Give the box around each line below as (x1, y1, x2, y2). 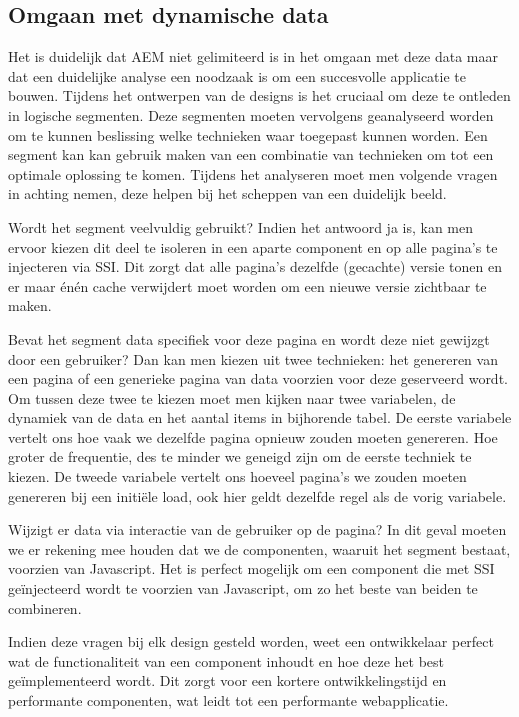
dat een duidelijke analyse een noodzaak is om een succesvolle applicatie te (8, 65, 466, 86)
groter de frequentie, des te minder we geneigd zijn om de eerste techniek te (8, 446, 472, 467)
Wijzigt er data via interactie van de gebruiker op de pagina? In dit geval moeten (8, 519, 507, 540)
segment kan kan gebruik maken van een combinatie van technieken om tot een (8, 144, 494, 165)
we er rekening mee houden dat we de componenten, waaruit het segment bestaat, (8, 538, 511, 559)
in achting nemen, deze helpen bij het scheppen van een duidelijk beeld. (8, 183, 447, 204)
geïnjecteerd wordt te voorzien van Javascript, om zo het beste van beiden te (8, 578, 478, 599)
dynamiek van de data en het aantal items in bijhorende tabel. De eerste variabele (8, 407, 512, 428)
